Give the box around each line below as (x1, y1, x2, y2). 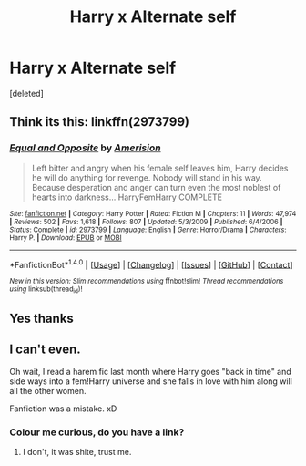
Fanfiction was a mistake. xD (9, 403, 117, 414)
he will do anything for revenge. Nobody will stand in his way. (31, 171, 262, 183)
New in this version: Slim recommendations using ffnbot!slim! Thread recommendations (9, 276, 284, 286)
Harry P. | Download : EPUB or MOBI (9, 233, 122, 243)
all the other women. (9, 385, 87, 396)
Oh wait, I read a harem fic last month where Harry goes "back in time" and (9, 366, 291, 377)
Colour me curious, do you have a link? (9, 426, 185, 439)
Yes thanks (9, 311, 75, 326)
